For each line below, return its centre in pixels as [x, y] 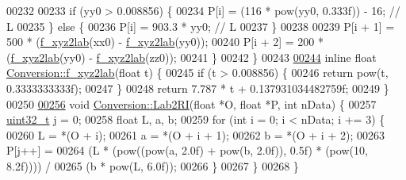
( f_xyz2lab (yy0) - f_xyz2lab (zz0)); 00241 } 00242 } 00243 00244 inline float [192, 57]
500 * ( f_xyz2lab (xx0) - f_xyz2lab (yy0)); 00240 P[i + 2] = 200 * [165, 42]
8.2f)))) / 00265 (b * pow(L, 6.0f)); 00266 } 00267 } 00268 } [153, 165]
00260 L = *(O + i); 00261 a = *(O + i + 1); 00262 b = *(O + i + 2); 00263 [195, 134]
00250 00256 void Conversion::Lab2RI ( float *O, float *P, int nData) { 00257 [192, 103]
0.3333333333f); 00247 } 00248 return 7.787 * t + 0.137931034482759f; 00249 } [198, 88]
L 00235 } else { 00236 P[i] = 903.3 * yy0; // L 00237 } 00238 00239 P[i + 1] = [201, 26]
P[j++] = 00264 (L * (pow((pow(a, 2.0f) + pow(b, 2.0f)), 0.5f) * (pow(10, [187, 150]
